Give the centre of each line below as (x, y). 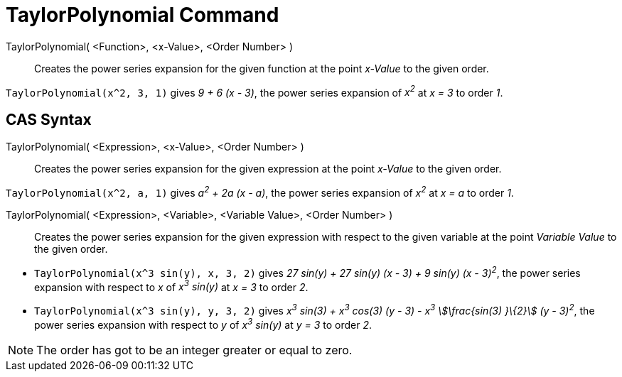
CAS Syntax (49, 119)
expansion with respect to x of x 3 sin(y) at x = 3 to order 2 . (171, 286)
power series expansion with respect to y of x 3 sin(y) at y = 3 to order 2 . (203, 323)
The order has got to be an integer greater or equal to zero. (194, 350)
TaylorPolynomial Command (143, 15)
